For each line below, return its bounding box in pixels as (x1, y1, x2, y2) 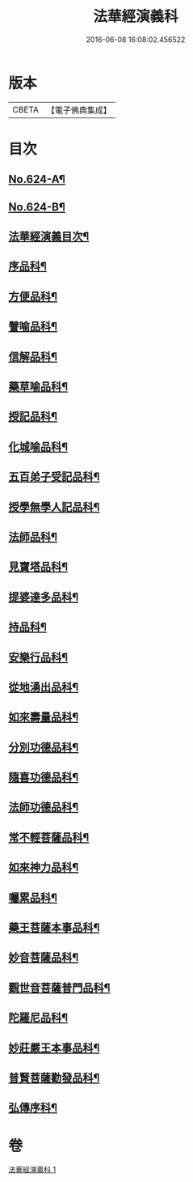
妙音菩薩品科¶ (8, 950, 79, 964)
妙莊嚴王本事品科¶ (8, 1041, 100, 1055)
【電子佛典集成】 (46, 104, 111, 116)
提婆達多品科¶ (8, 590, 79, 604)
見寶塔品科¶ (8, 560, 69, 574)
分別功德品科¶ (8, 740, 79, 754)
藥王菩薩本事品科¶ (8, 921, 100, 935)
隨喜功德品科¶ (8, 771, 79, 784)
